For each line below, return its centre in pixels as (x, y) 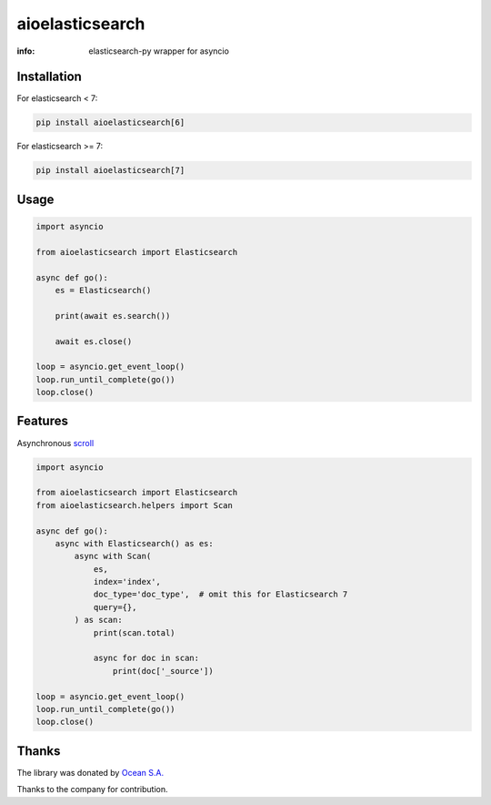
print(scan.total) (135, 632)
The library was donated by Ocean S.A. (90, 772)
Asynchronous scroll (55, 443)
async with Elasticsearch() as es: (134, 543)
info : (26, 51)
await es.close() (94, 341)
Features (42, 421)
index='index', (127, 582)
